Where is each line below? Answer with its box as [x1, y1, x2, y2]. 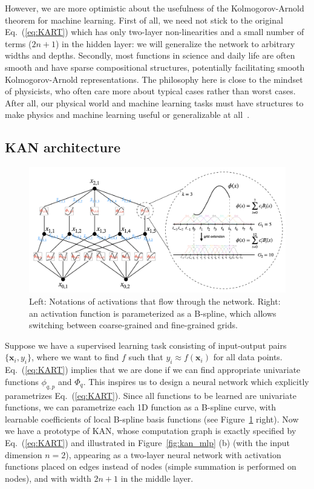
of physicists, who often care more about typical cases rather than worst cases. [5, 85, 296, 97]
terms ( [5, 37, 32, 50]
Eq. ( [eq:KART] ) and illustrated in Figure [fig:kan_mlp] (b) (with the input [5, 436, 290, 449]
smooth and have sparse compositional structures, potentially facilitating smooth [5, 60, 305, 73]
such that [128, 351, 163, 363]
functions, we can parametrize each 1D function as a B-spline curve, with [5, 401, 276, 413]
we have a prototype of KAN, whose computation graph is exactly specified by [5, 424, 296, 437]
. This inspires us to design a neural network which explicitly [83, 375, 309, 387]
